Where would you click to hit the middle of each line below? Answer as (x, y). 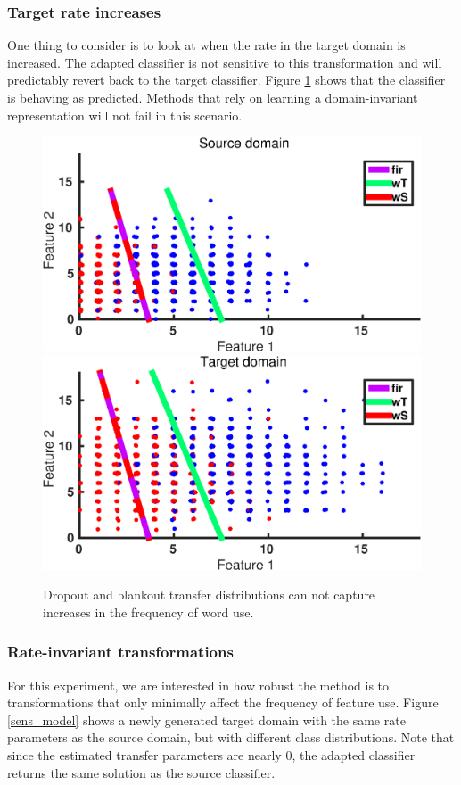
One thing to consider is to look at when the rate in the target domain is (206, 45)
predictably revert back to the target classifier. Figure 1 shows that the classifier (226, 80)
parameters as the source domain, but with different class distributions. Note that (231, 737)
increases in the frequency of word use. (148, 611)
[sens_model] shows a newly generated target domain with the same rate (206, 719)
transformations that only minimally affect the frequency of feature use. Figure (223, 702)
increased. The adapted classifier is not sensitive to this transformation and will (225, 62)
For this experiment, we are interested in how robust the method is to (198, 685)
